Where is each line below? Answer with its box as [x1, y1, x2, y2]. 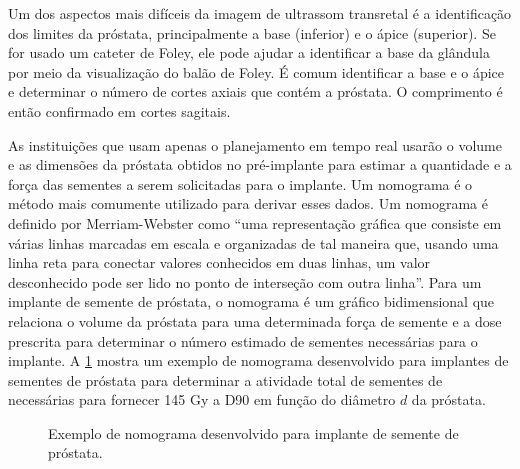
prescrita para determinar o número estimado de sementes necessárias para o [8, 330, 478, 351]
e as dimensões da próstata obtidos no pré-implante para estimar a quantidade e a [8, 154, 512, 175]
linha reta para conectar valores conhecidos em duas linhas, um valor [8, 252, 431, 273]
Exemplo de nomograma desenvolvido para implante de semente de [48, 422, 459, 443]
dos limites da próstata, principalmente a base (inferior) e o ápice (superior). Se [8, 22, 496, 43]
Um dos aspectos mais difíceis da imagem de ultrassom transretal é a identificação [8, 3, 512, 23]
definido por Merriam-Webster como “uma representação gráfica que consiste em [8, 212, 502, 233]
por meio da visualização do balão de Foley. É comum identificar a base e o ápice [8, 61, 505, 82]
